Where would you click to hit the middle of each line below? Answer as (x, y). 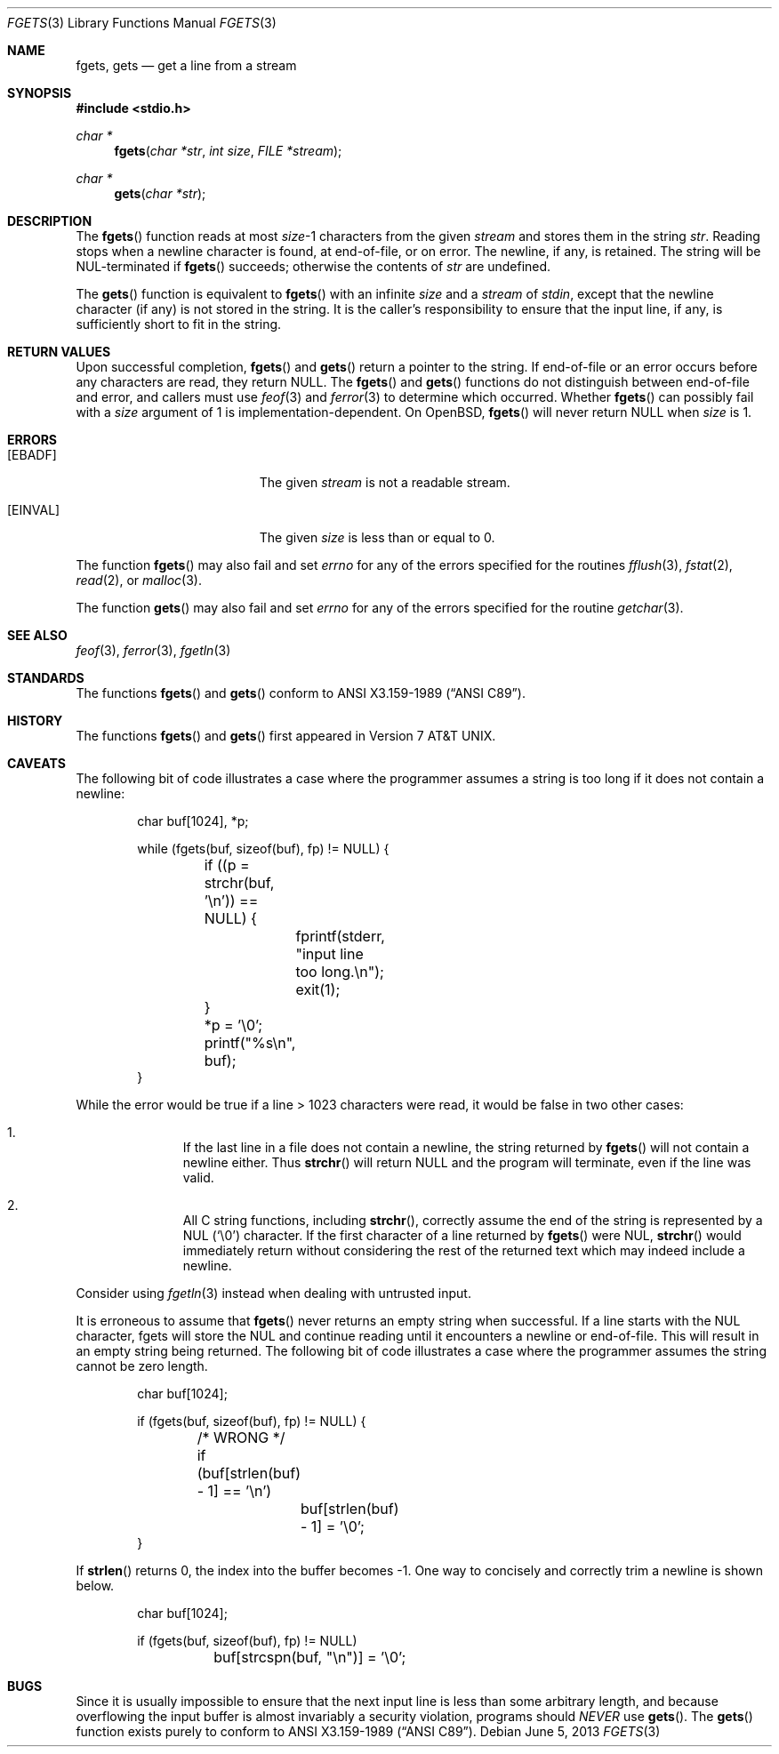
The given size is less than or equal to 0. (377, 537)
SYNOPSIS (40, 93)
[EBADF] (32, 455)
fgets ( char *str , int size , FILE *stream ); (228, 151)
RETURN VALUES (59, 352)
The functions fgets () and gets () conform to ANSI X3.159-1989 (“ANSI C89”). (301, 693)
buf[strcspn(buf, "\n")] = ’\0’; (310, 1657)
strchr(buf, (239, 883)
